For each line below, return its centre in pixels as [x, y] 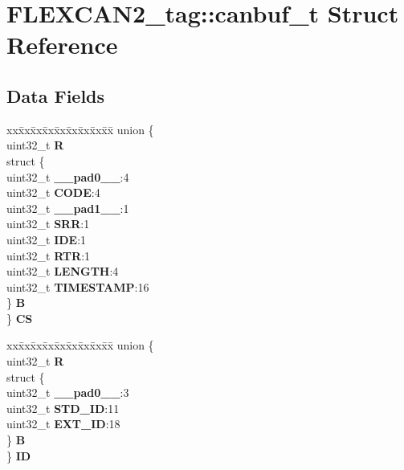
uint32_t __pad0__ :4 [68, 176]
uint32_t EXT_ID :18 [63, 424]
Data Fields [56, 95]
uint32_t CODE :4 [53, 192]
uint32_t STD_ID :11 [63, 408]
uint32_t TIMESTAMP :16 [78, 286]
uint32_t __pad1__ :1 [68, 208]
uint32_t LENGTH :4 [63, 271]
